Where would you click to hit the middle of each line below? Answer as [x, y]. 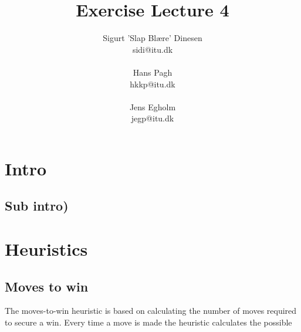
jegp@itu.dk [153, 118]
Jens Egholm [153, 106]
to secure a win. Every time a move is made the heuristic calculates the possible [148, 322]
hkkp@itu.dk [153, 84]
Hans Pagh [153, 72]
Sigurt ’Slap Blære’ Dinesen [153, 38]
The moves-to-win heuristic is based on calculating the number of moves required [151, 311]
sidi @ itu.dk [153, 49]
